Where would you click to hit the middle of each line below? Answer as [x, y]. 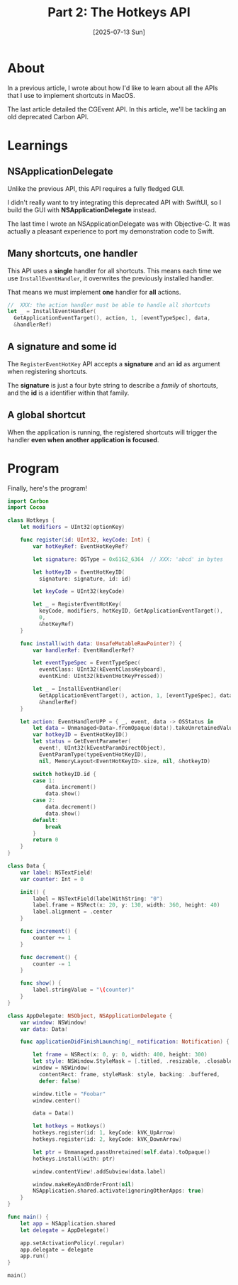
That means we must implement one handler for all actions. [94, 292]
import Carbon [28, 501]
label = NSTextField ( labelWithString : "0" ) [98, 899]
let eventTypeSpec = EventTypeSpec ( [87, 663]
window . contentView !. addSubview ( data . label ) [100, 1171]
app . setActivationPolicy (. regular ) [73, 1243]
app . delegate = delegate [57, 1250]
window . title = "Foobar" [69, 1094]
